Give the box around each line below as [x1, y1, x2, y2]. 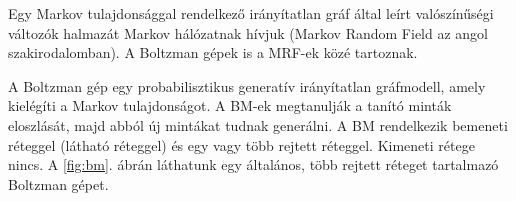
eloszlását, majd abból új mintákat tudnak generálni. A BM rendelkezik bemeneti [8, 114, 508, 135]
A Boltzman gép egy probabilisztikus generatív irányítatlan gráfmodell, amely [8, 75, 486, 96]
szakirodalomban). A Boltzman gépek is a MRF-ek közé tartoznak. [8, 42, 418, 63]
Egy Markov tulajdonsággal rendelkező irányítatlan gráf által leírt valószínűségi [8, 3, 494, 23]
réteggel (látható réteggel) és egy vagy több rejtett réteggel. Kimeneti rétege [8, 134, 475, 155]
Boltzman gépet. [8, 173, 109, 194]
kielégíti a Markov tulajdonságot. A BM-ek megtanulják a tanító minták [8, 95, 452, 116]
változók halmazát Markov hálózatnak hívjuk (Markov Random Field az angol [8, 22, 489, 43]
